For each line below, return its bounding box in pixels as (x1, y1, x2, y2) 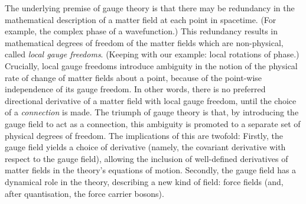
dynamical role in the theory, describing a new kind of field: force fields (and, (5, 175, 284, 187)
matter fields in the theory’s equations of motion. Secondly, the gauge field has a (5, 164, 297, 176)
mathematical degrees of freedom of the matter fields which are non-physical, (5, 36, 284, 48)
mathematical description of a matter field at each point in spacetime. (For (5, 13, 276, 25)
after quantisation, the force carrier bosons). (5, 187, 164, 199)
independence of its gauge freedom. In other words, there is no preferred (5, 83, 266, 95)
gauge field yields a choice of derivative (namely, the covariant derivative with (5, 141, 286, 153)
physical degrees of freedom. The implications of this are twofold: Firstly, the (5, 129, 283, 141)
